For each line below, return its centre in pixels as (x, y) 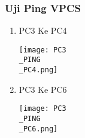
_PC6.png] (38, 129)
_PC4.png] (38, 70)
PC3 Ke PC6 (43, 89)
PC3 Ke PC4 (43, 30)
